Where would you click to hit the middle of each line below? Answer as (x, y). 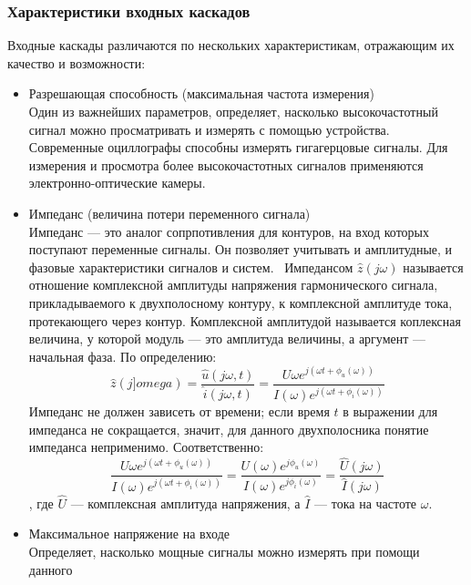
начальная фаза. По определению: (123, 356)
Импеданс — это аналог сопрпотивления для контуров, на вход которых (229, 231)
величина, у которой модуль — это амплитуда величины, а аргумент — (227, 339)
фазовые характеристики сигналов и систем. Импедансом (191, 267)
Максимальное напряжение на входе (129, 534)
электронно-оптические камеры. (117, 183)
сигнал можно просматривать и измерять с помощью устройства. (209, 129)
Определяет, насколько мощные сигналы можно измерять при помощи (224, 552)
